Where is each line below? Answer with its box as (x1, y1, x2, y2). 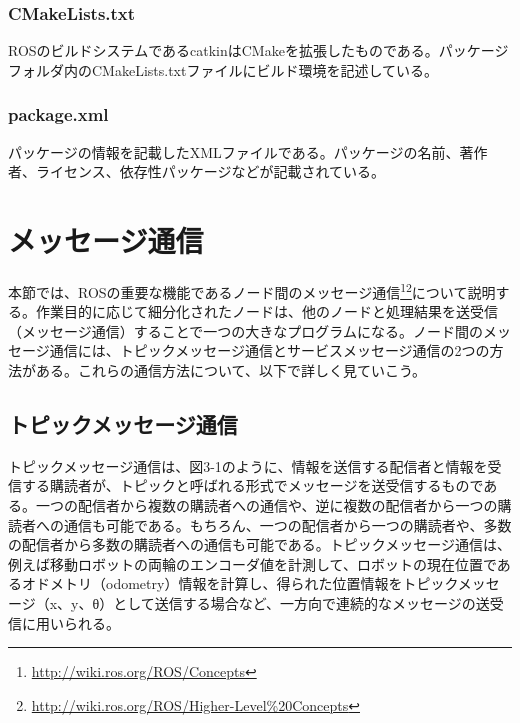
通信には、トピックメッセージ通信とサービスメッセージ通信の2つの (49, 340, 490, 361)
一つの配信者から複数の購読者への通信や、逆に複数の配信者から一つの (35, 494, 498, 515)
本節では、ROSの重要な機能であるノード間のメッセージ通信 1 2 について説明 (8, 278, 496, 302)
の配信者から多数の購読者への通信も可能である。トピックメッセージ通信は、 (8, 534, 512, 555)
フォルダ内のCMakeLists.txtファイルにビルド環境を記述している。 (8, 59, 439, 80)
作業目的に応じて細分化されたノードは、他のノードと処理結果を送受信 (35, 301, 498, 322)
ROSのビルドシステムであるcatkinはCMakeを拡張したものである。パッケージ (8, 40, 509, 61)
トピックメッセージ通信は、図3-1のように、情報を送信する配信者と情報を (8, 455, 488, 476)
